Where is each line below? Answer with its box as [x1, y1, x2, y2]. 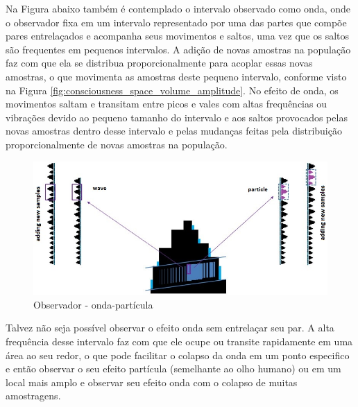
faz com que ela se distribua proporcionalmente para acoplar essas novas [6, 55, 313, 70]
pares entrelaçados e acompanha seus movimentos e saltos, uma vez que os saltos [6, 28, 350, 43]
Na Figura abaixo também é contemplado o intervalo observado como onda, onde [6, 1, 350, 15]
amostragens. [6, 388, 61, 403]
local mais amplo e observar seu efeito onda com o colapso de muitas [6, 374, 298, 389]
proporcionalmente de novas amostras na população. [6, 137, 228, 151]
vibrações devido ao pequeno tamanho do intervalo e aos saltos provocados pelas [6, 110, 348, 124]
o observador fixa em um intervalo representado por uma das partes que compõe [6, 15, 347, 29]
